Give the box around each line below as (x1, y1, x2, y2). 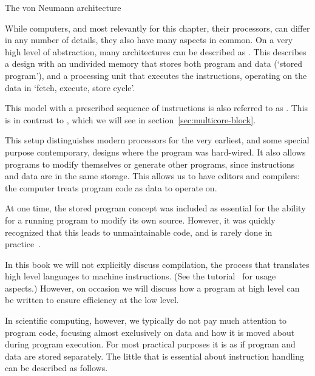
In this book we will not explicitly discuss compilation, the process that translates (5, 258, 310, 270)
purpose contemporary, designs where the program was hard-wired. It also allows (5, 145, 306, 158)
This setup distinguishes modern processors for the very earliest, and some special (5, 134, 310, 146)
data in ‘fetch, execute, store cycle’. (5, 81, 135, 94)
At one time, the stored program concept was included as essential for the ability (5, 202, 306, 214)
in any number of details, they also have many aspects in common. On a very (5, 33, 293, 46)
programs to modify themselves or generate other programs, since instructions (5, 157, 295, 170)
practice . (5, 238, 41, 250)
